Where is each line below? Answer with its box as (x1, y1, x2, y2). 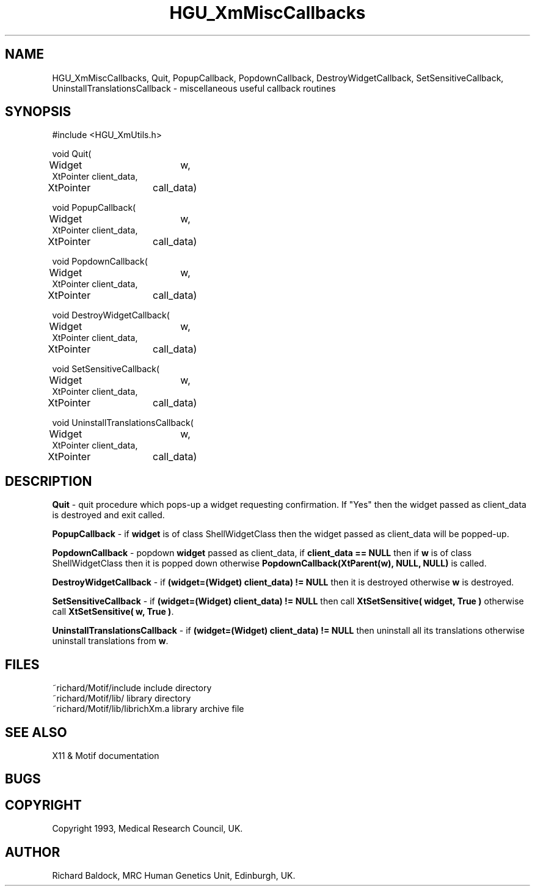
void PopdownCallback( (52, 256, 148, 267)
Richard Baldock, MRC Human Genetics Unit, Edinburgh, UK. (52, 870, 296, 881)
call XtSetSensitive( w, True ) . (52, 606, 174, 617)
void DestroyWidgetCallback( (52, 310, 170, 321)
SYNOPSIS (5, 104, 71, 120)
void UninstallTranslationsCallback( (52, 417, 194, 428)
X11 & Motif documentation (52, 750, 159, 761)
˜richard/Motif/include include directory (52, 683, 212, 694)
